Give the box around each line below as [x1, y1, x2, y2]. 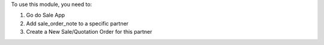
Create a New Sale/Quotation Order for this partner [26, 28, 152, 36]
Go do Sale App [26, 12, 65, 19]
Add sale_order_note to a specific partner [26, 20, 129, 27]
